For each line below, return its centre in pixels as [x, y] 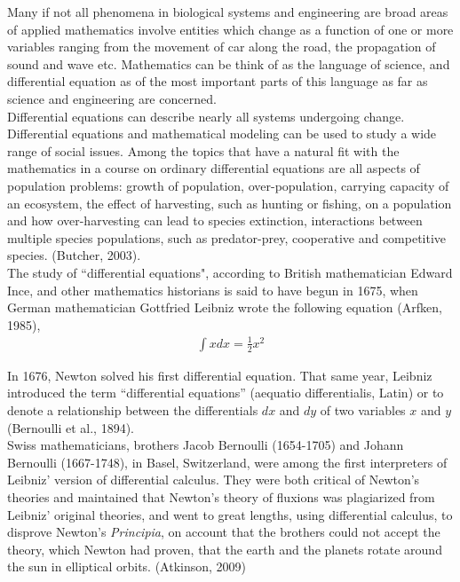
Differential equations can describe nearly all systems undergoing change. [206, 116]
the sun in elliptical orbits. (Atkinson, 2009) [127, 566]
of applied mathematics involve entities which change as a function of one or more [230, 29]
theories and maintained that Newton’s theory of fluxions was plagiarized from [221, 496]
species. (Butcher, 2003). [74, 255]
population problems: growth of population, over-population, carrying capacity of [228, 185]
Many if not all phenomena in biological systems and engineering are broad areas [228, 12]
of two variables [363, 410]
